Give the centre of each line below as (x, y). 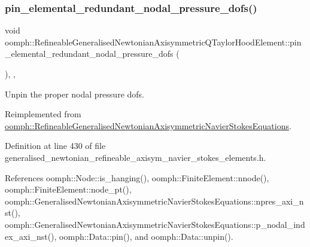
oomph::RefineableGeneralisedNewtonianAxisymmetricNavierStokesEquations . (148, 125)
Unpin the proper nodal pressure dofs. (75, 94)
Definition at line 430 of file (55, 146)
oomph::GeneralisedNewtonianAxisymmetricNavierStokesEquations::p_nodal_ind (155, 224)
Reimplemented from (43, 114)
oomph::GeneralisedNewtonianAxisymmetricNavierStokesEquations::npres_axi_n (154, 201)
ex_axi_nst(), (31, 236)
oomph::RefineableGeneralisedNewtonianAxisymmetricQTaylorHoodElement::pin (153, 42)
